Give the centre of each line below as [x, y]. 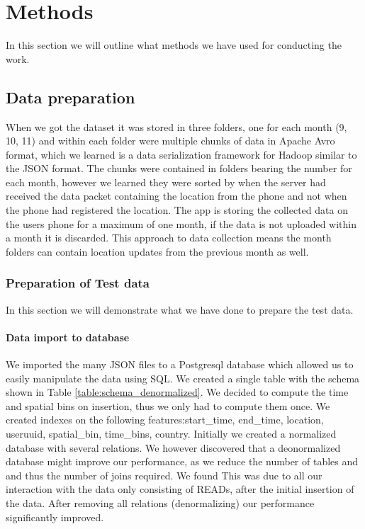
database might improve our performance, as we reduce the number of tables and [182, 461]
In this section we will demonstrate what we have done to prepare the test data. [180, 309]
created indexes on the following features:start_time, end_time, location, [165, 420]
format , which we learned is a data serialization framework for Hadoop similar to [181, 154]
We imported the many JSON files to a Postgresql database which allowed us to [180, 364]
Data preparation [71, 97]
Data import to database [68, 337]
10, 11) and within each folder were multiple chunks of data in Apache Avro [170, 141]
